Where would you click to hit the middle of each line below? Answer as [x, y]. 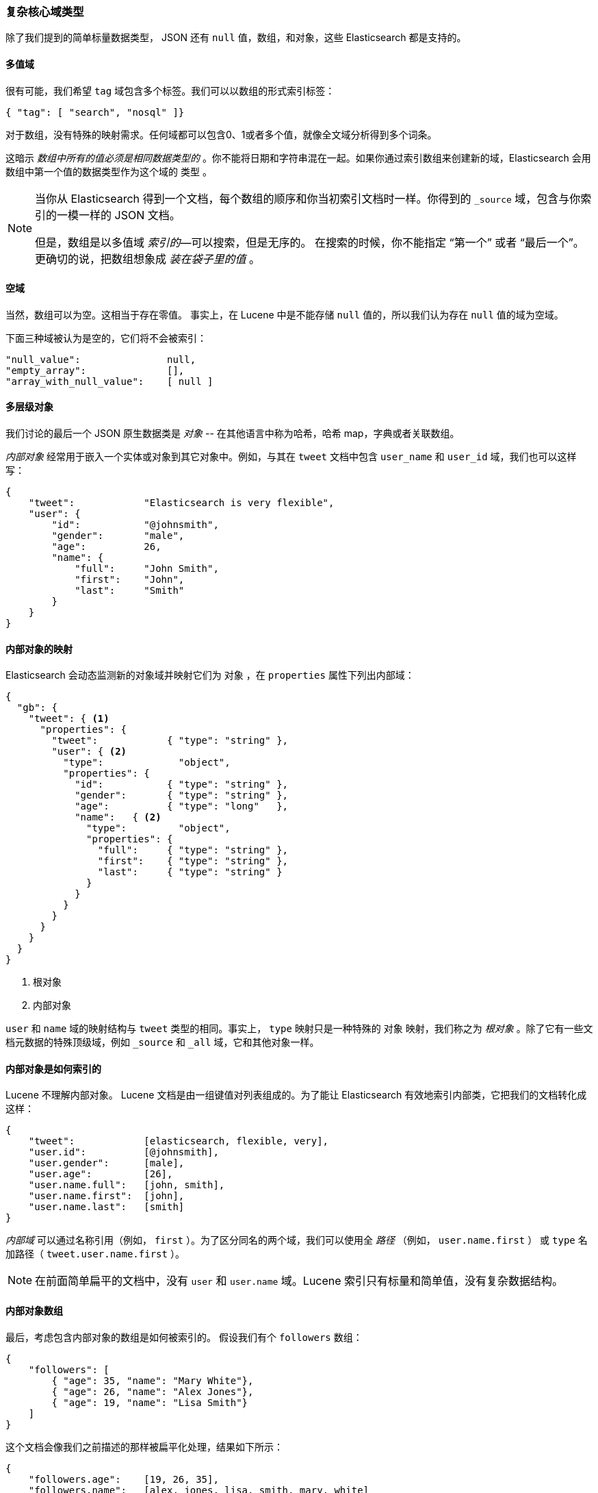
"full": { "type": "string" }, [193, 850]
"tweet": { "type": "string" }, [170, 741]
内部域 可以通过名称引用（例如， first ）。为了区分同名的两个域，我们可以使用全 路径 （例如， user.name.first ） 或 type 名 [297, 1240]
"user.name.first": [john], [106, 1196]
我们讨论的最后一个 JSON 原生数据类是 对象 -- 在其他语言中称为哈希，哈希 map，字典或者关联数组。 [233, 434]
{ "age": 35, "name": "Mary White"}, [153, 1380]
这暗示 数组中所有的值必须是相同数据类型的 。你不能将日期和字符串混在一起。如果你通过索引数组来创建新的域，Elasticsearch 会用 [298, 158]
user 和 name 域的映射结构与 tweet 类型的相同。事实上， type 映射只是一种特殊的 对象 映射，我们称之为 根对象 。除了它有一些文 [299, 1029]
